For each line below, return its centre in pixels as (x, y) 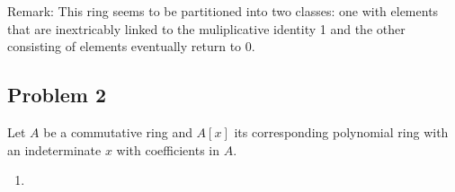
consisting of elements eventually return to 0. (131, 46)
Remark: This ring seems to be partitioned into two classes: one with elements (223, 11)
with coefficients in (168, 149)
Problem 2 (57, 95)
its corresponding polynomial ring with (341, 131)
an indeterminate (54, 149)
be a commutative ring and (118, 131)
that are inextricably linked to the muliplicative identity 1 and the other (206, 28)
